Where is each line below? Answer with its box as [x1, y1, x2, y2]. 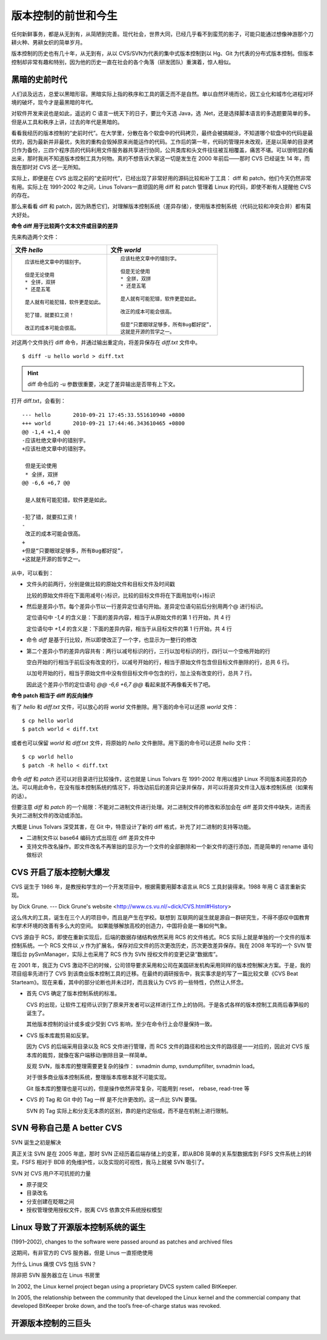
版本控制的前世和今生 [11, 9, 118, 22]
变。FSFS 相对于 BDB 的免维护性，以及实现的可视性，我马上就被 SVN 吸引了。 [11, 1159, 208, 1166]
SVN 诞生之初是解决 [11, 1139, 62, 1146]
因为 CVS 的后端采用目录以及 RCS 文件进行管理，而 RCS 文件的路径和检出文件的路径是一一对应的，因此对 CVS [26, 1043, 303, 1050]
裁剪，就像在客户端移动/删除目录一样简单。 [42, 1051, 151, 1058]
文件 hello [15, 246, 44, 254]
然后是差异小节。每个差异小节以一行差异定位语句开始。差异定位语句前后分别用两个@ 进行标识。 [26, 603, 266, 610]
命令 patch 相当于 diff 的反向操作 [11, 692, 93, 699]
